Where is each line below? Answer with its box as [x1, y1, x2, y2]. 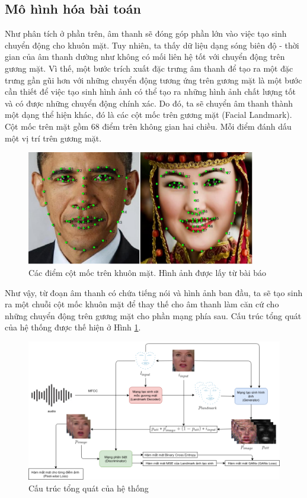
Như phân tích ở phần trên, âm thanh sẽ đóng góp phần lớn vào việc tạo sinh [5, 27, 287, 40]
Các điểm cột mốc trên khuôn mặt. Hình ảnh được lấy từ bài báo [28, 266, 266, 279]
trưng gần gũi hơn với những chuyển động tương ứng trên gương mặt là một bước [5, 73, 302, 86]
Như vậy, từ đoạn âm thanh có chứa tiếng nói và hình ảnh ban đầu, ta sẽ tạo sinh [5, 286, 303, 298]
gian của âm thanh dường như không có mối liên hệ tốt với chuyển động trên [5, 50, 285, 63]
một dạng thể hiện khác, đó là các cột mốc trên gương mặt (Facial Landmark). [5, 108, 292, 121]
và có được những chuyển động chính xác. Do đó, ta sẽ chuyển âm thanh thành [5, 97, 293, 109]
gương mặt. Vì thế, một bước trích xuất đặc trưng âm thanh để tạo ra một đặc [5, 62, 293, 74]
